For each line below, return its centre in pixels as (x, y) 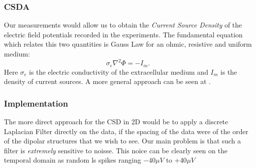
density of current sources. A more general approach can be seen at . (108, 81)
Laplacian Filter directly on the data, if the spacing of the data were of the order (126, 131)
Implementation (36, 103)
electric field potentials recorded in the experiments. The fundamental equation (123, 34)
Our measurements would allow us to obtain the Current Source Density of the (123, 25)
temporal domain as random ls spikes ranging (73, 160)
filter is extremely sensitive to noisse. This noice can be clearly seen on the (116, 150)
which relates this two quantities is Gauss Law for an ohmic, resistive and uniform (128, 44)
